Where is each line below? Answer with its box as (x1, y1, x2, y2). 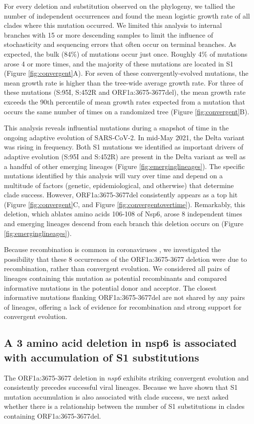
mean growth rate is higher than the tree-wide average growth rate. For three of (4, 77, 243, 87)
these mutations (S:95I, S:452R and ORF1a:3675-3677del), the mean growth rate (4, 87, 246, 97)
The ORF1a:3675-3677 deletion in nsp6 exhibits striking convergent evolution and (4, 372, 249, 382)
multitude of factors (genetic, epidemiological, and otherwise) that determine (4, 180, 234, 190)
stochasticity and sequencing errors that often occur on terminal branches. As (4, 39, 236, 49)
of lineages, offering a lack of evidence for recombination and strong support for (4, 301, 242, 312)
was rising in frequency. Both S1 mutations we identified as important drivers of (4, 142, 244, 152)
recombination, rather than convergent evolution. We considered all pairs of (4, 263, 230, 274)
